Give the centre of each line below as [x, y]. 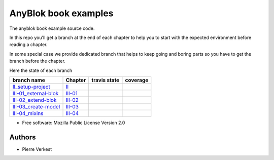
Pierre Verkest [37, 149]
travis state [106, 80]
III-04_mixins [28, 113]
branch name [29, 80]
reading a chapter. [28, 45]
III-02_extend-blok [35, 100]
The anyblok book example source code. [52, 28]
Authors [23, 137]
